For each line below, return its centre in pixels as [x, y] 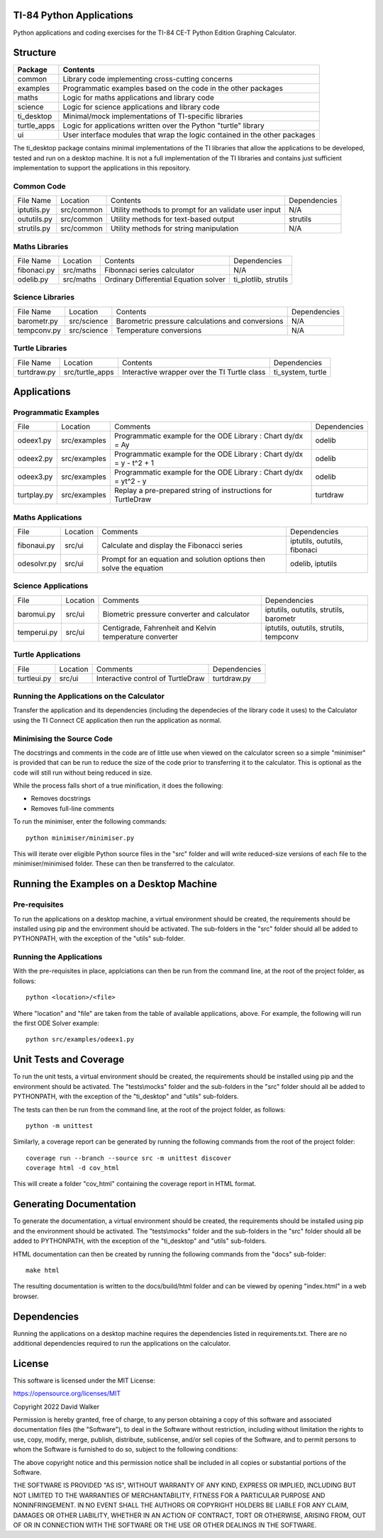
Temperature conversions [159, 330]
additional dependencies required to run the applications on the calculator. [122, 1344]
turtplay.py [35, 495]
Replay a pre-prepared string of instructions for [193, 491]
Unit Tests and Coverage [69, 1060]
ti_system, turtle [300, 372]
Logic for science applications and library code [141, 107]
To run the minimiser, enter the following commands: [90, 821]
